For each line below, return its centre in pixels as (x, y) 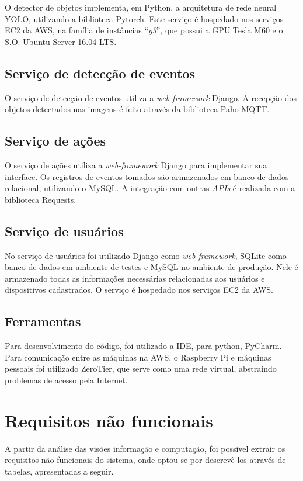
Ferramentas (43, 321)
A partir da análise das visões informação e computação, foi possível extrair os (145, 448)
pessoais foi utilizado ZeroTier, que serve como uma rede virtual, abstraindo (141, 368)
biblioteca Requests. (41, 199)
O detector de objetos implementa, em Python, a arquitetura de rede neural (141, 7)
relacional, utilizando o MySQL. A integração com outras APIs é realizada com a (150, 188)
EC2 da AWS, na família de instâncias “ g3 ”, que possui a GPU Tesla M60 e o (144, 30)
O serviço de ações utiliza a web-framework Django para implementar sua (136, 165)
